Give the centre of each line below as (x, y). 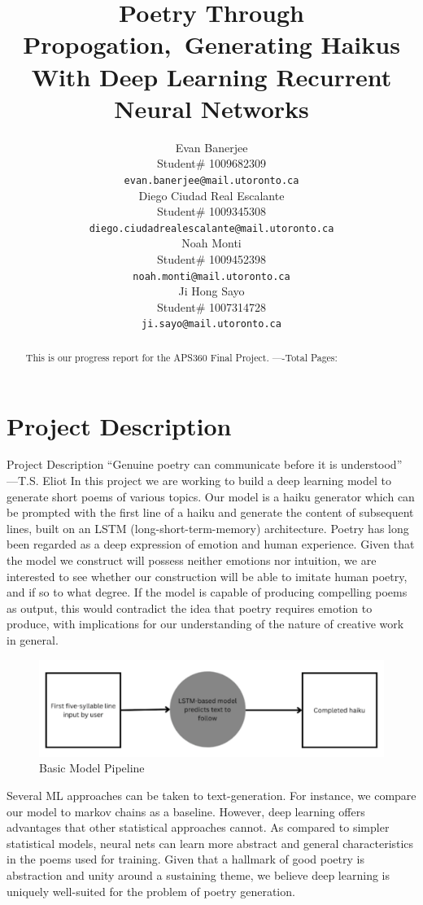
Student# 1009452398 (211, 258)
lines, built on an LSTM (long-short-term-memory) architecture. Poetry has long (208, 528)
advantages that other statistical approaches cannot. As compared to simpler (198, 827)
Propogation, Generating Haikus (211, 44)
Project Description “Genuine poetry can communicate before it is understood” (205, 464)
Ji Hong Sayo (211, 291)
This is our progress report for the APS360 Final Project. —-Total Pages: (181, 357)
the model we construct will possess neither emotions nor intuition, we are (192, 560)
